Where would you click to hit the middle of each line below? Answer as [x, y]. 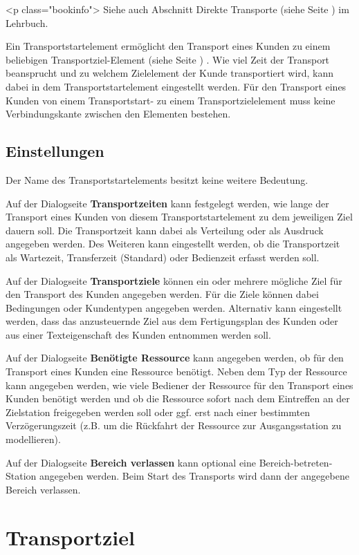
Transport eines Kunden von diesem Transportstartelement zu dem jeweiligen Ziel [179, 217]
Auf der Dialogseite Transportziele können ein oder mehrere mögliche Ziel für [174, 280]
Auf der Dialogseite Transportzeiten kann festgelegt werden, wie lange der [167, 203]
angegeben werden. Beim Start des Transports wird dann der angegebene [194, 476]
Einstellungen [55, 151]
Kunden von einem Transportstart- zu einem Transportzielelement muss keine [171, 100]
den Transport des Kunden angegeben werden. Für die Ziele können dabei [162, 294]
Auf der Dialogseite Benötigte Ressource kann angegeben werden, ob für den [175, 358]
